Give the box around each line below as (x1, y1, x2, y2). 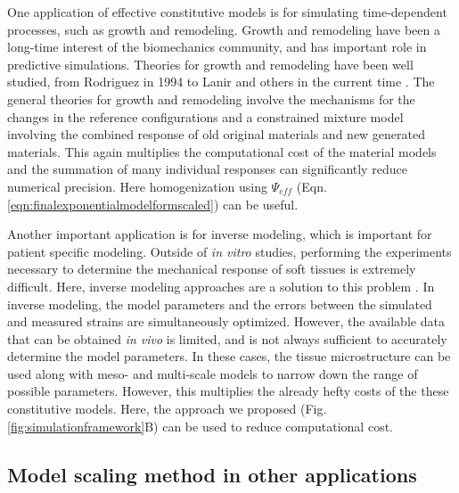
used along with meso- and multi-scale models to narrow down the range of (7, 364, 418, 382)
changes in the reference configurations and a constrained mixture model (7, 107, 404, 126)
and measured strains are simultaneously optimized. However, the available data (7, 312, 445, 331)
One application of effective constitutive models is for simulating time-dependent (7, 3, 447, 21)
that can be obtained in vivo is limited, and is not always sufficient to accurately (7, 329, 447, 348)
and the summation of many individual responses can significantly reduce (7, 160, 407, 178)
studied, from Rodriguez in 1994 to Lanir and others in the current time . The (7, 72, 435, 91)
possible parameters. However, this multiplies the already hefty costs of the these (7, 382, 449, 400)
